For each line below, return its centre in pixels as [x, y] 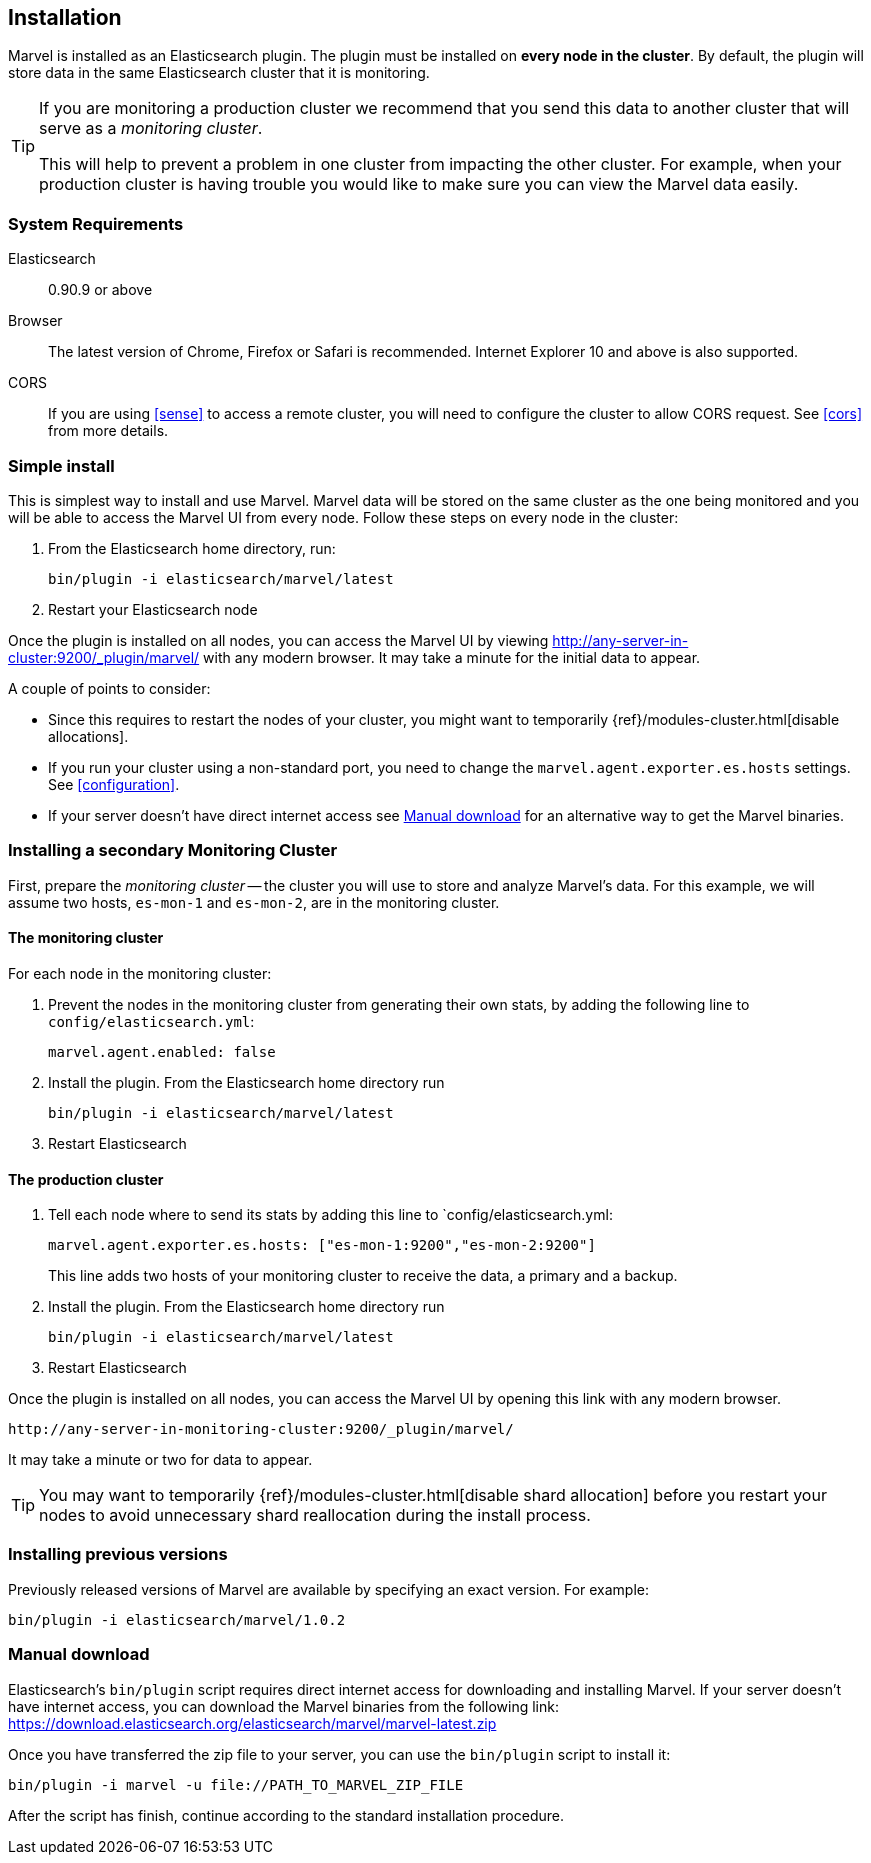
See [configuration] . [114, 784]
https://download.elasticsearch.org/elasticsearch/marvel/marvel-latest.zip [252, 1723]
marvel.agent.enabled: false [162, 1051]
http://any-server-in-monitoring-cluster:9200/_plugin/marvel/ [261, 1429]
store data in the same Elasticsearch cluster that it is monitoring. [219, 73]
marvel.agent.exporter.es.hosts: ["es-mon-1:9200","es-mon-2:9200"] [322, 1245]
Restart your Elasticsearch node [153, 609]
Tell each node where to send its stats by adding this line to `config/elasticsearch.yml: [330, 1215]
